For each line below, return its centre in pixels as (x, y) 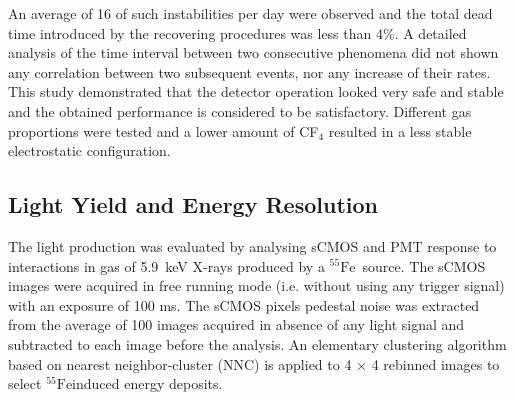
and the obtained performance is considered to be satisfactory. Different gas (240, 110)
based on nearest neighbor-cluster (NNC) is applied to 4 (180, 363)
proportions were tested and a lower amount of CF (163, 130)
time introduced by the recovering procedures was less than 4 (195, 32)
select (25, 383)
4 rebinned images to (435, 363)
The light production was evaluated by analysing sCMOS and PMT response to (252, 245)
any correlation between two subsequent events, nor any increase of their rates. (249, 71)
